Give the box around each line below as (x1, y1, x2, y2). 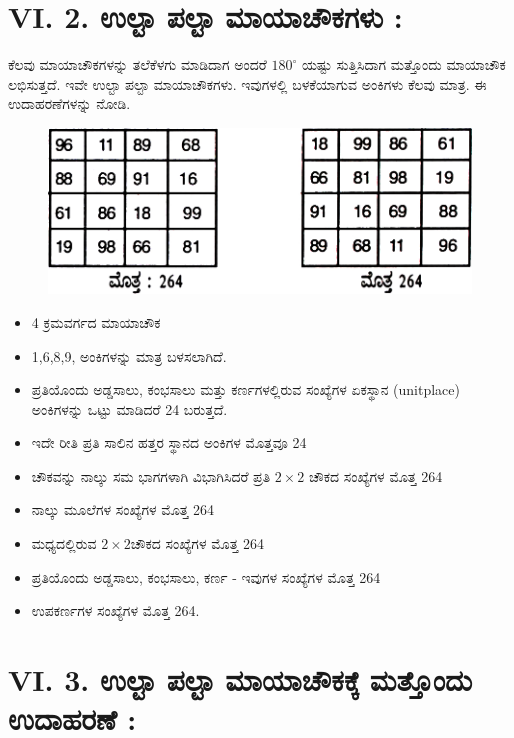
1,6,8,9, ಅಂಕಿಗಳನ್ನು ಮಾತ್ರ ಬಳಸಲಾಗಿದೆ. (31, 345, 227, 366)
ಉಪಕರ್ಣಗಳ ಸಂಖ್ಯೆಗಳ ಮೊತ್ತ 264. (31, 600, 200, 621)
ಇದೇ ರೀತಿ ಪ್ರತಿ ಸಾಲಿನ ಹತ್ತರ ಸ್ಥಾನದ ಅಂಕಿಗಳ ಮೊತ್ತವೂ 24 (31, 432, 307, 453)
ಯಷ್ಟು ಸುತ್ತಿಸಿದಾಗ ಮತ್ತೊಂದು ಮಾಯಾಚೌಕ (301, 54, 506, 75)
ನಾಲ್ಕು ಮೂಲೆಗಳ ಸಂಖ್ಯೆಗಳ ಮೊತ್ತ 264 (31, 499, 215, 520)
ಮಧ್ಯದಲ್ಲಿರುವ (31, 533, 97, 554)
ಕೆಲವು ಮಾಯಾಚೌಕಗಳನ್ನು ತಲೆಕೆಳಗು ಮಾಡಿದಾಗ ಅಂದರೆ (8, 54, 267, 75)
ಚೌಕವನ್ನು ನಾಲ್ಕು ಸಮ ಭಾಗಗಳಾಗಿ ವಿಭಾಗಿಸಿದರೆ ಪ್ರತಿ (31, 465, 271, 486)
